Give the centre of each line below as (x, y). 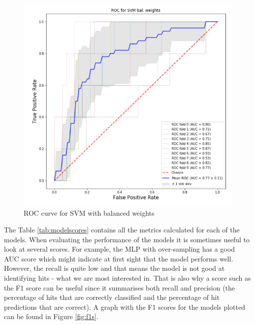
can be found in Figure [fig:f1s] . (51, 316)
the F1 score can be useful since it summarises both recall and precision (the (120, 287)
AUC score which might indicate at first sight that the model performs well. (119, 258)
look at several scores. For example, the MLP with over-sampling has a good (119, 249)
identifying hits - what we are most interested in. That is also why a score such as (127, 277)
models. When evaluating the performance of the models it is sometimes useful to (127, 239)
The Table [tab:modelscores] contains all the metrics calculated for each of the (122, 230)
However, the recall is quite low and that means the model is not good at (114, 268)
